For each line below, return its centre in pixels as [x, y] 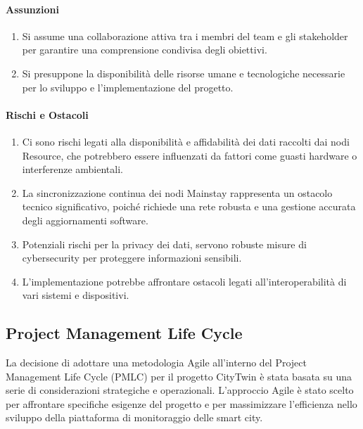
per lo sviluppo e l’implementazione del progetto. [128, 87]
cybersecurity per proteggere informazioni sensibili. [132, 258]
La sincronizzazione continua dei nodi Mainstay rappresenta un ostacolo [177, 192]
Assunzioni [32, 9]
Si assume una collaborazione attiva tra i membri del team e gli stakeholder [185, 36]
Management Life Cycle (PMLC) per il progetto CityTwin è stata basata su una [179, 376]
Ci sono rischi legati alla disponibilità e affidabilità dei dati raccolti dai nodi [186, 141]
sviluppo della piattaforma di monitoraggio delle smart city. [134, 417]
